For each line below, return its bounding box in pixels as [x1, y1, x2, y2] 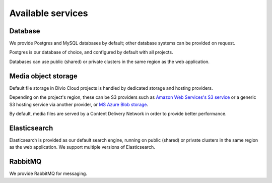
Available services [9, 8, 88, 19]
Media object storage [9, 72, 78, 80]
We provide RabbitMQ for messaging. [9, 170, 88, 176]
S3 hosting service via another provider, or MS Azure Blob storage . [9, 101, 149, 107]
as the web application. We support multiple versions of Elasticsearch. [9, 144, 156, 150]
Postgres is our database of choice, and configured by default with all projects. [9, 49, 173, 55]
